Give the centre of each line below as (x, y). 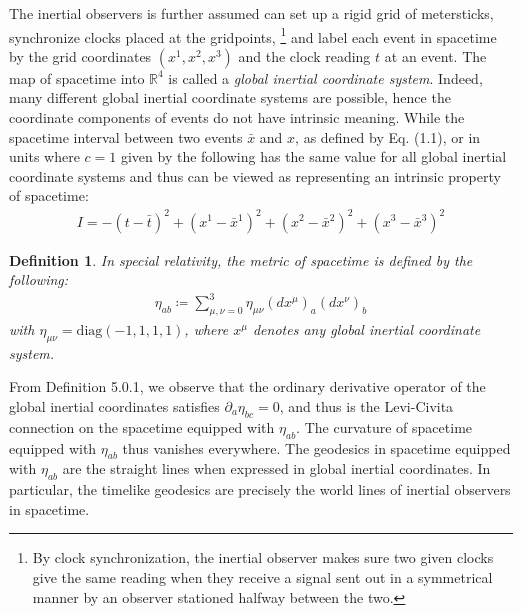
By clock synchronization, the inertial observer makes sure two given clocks (263, 557)
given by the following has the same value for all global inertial (313, 156)
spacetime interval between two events (126, 136)
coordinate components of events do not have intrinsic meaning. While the (237, 117)
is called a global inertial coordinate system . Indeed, (325, 77)
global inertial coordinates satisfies (114, 406)
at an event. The (435, 55)
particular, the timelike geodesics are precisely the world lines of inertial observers (260, 489)
